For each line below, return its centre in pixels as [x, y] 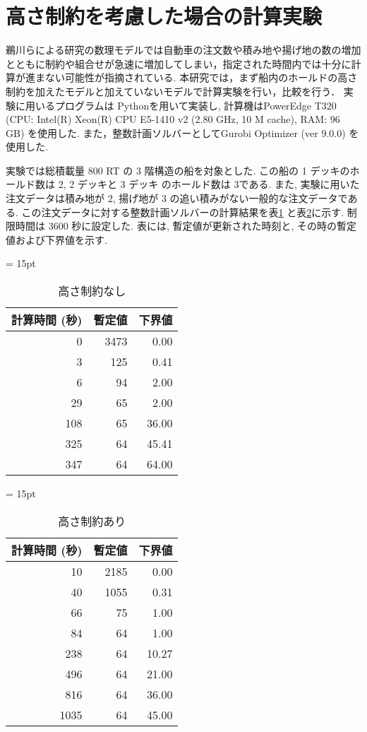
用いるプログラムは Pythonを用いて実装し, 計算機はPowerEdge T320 [181, 105]
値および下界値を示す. [56, 239]
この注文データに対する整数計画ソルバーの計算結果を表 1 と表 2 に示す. [183, 212]
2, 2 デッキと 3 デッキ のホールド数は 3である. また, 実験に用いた [209, 184]
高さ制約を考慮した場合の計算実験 [164, 16]
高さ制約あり [92, 521]
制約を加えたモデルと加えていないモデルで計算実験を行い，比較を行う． [173, 91]
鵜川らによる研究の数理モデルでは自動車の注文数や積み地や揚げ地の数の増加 [183, 50]
